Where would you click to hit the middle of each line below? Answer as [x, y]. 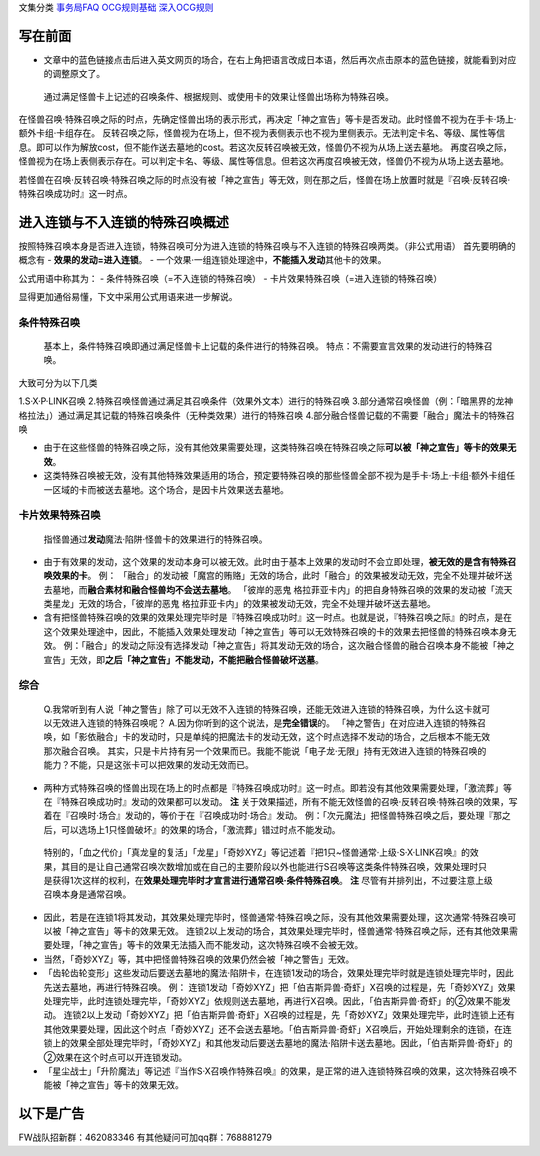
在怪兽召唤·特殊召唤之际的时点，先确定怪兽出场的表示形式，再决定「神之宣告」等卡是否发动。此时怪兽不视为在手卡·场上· [267, 119]
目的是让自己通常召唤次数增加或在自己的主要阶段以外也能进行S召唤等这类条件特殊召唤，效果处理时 [274, 866]
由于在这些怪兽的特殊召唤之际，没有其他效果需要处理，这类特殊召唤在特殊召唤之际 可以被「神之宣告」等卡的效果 [275, 447]
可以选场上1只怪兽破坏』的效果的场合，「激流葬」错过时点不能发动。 [200, 829]
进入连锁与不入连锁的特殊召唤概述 [123, 221]
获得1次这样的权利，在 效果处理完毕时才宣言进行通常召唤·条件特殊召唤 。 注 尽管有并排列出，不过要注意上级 [272, 880]
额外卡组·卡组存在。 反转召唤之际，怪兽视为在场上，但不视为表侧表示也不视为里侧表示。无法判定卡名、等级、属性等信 [261, 133]
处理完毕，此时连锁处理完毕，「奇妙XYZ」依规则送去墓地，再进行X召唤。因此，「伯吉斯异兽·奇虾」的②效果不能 [272, 1001]
